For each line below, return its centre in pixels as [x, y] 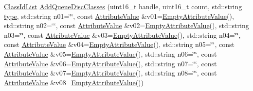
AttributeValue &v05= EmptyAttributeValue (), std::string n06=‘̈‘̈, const [110, 53]
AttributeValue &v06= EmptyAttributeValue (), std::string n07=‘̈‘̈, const [110, 63]
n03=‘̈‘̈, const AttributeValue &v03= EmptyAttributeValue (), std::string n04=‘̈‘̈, [122, 35]
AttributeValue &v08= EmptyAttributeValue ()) [74, 82]
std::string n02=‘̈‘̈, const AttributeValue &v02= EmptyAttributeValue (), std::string [126, 25]
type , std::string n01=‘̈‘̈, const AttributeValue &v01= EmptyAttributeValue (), [119, 16]
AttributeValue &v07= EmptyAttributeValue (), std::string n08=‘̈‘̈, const [110, 73]
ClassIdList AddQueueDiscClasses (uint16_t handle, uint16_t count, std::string [123, 6]
